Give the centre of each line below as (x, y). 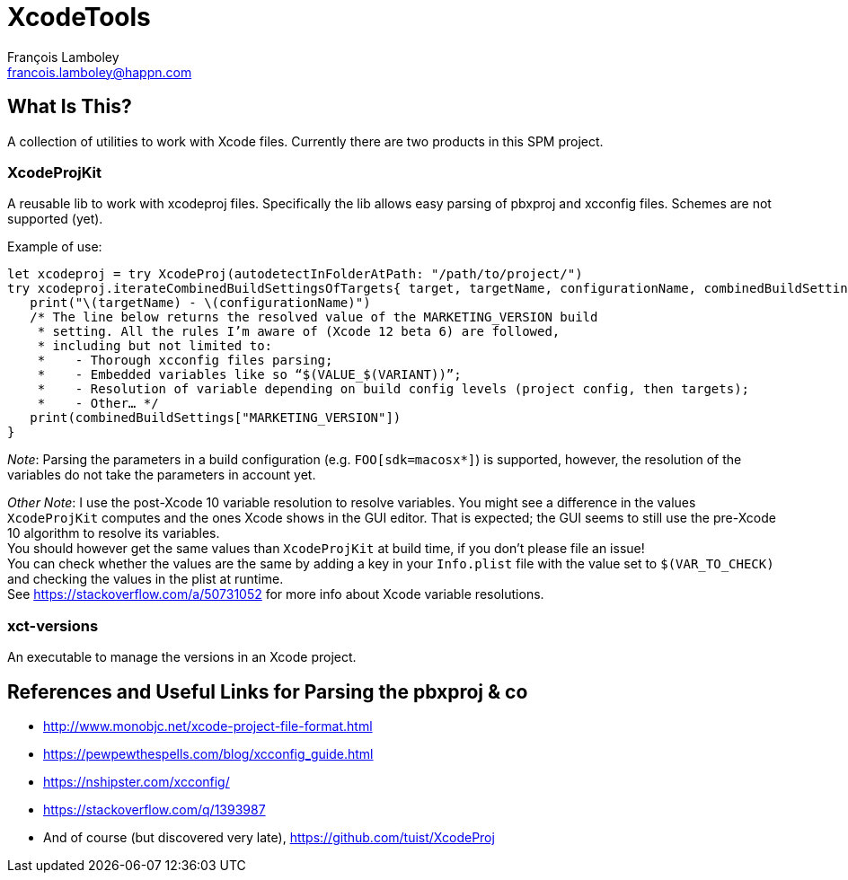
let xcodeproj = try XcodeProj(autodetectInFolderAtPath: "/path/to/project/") (295, 274)
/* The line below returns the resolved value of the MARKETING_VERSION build (314, 317)
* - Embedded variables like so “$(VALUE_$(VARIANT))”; (249, 375)
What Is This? (70, 107)
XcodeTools (79, 17)
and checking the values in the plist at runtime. (146, 579)
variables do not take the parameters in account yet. (162, 475)
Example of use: (55, 247)
